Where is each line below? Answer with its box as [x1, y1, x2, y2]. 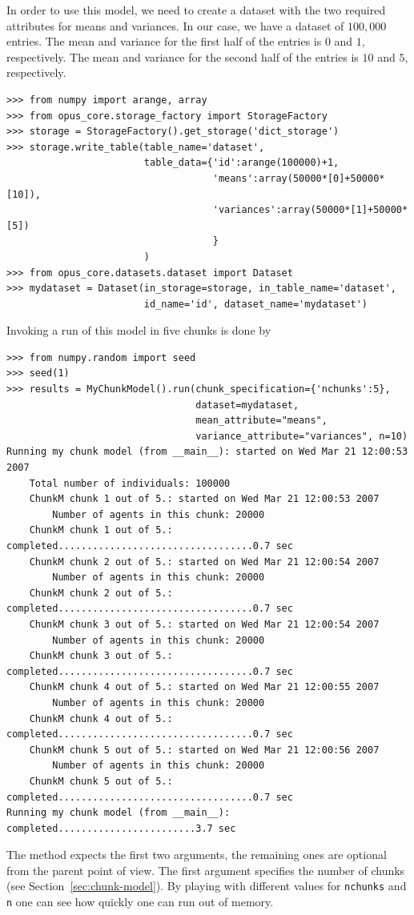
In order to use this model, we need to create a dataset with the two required [6, 2, 386, 18]
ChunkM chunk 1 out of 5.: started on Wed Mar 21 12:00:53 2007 [29, 493, 380, 505]
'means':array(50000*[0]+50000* [212, 172, 385, 184]
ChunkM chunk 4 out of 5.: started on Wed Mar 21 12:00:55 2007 [29, 681, 380, 693]
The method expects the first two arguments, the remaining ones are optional [6, 846, 387, 863]
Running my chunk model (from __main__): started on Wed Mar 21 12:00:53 [6, 446, 408, 458]
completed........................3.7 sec [6, 822, 236, 834]
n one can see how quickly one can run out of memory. [6, 893, 274, 910]
